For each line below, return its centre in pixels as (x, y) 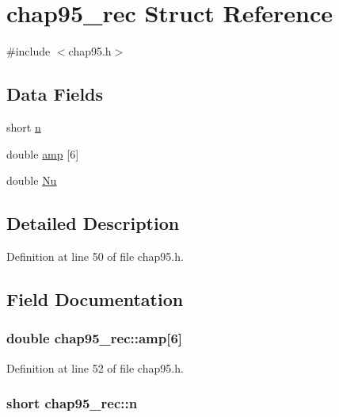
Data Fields (55, 94)
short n (24, 126)
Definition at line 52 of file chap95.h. (95, 367)
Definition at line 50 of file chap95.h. (95, 256)
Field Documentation (95, 298)
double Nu (32, 180)
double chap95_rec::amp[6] (95, 338)
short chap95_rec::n (72, 403)
